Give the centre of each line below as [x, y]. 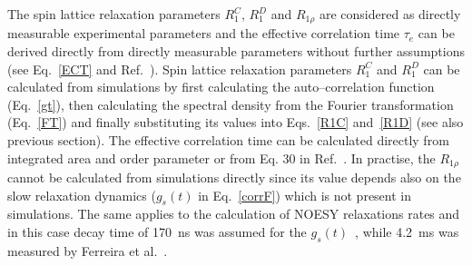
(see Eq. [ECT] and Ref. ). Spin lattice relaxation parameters [180, 69]
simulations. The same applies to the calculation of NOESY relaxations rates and [234, 214]
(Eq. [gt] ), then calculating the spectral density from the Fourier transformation [231, 104]
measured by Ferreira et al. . [88, 250]
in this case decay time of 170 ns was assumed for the [157, 232]
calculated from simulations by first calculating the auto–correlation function [221, 87]
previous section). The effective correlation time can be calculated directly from [228, 140]
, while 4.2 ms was [407, 232]
